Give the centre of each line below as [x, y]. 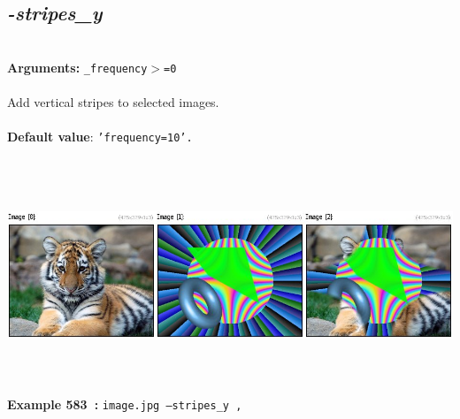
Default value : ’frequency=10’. [100, 137]
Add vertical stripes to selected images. [113, 102]
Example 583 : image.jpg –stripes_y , [125, 404]
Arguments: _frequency [77, 67]
